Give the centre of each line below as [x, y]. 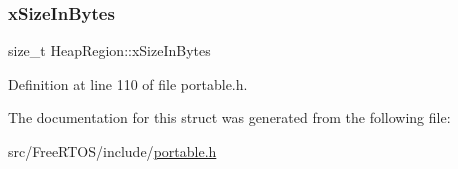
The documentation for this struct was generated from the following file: [229, 117]
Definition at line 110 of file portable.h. [128, 83]
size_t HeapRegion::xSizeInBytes [109, 50]
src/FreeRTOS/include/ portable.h [112, 151]
